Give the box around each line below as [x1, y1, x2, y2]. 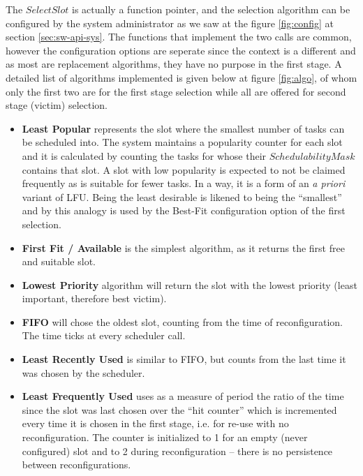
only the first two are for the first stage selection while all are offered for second [6, 84, 346, 98]
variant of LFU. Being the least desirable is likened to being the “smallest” [22, 189, 342, 204]
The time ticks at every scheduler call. [22, 328, 186, 343]
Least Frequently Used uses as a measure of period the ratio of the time [22, 389, 344, 403]
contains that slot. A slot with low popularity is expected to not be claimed [22, 162, 346, 177]
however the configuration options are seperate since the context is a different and [6, 43, 356, 57]
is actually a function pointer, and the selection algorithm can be [72, 2, 350, 16]
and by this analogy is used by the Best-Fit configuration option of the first [22, 203, 346, 218]
